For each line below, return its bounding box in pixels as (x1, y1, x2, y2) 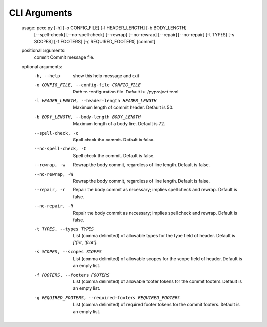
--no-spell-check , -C (34, 146, 87, 152)
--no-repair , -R (34, 203, 74, 209)
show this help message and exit (73, 72, 139, 79)
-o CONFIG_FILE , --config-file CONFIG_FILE (34, 82, 141, 88)
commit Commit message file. (34, 54, 95, 60)
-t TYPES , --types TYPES (34, 226, 94, 232)
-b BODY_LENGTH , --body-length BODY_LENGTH (34, 114, 141, 120)
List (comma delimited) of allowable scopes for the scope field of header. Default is (73, 255, 242, 262)
